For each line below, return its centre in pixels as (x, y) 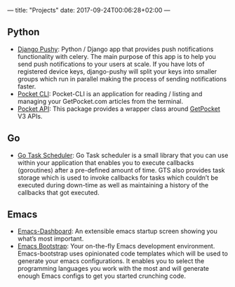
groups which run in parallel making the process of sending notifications (122, 79)
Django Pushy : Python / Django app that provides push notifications (115, 49)
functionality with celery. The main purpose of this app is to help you (116, 56)
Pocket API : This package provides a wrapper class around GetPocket (119, 109)
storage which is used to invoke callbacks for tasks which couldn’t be (118, 178)
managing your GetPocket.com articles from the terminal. (100, 101)
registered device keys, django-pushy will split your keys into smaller (117, 71)
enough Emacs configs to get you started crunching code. (101, 276)
